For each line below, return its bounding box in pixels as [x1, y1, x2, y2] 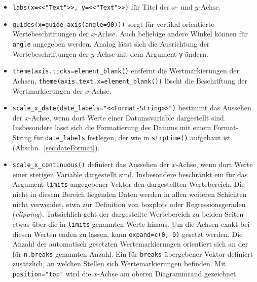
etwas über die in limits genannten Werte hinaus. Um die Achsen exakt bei [12, 218, 250, 229]
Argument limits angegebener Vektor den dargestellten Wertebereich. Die [12, 179, 245, 189]
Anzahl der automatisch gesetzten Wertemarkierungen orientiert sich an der [12, 238, 248, 249]
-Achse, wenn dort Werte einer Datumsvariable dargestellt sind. [28, 112, 226, 123]
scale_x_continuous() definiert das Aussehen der [12, 159, 169, 170]
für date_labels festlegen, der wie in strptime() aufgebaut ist [33, 132, 231, 142]
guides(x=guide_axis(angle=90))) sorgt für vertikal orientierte [12, 18, 214, 29]
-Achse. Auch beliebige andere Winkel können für [95, 28, 248, 39]
